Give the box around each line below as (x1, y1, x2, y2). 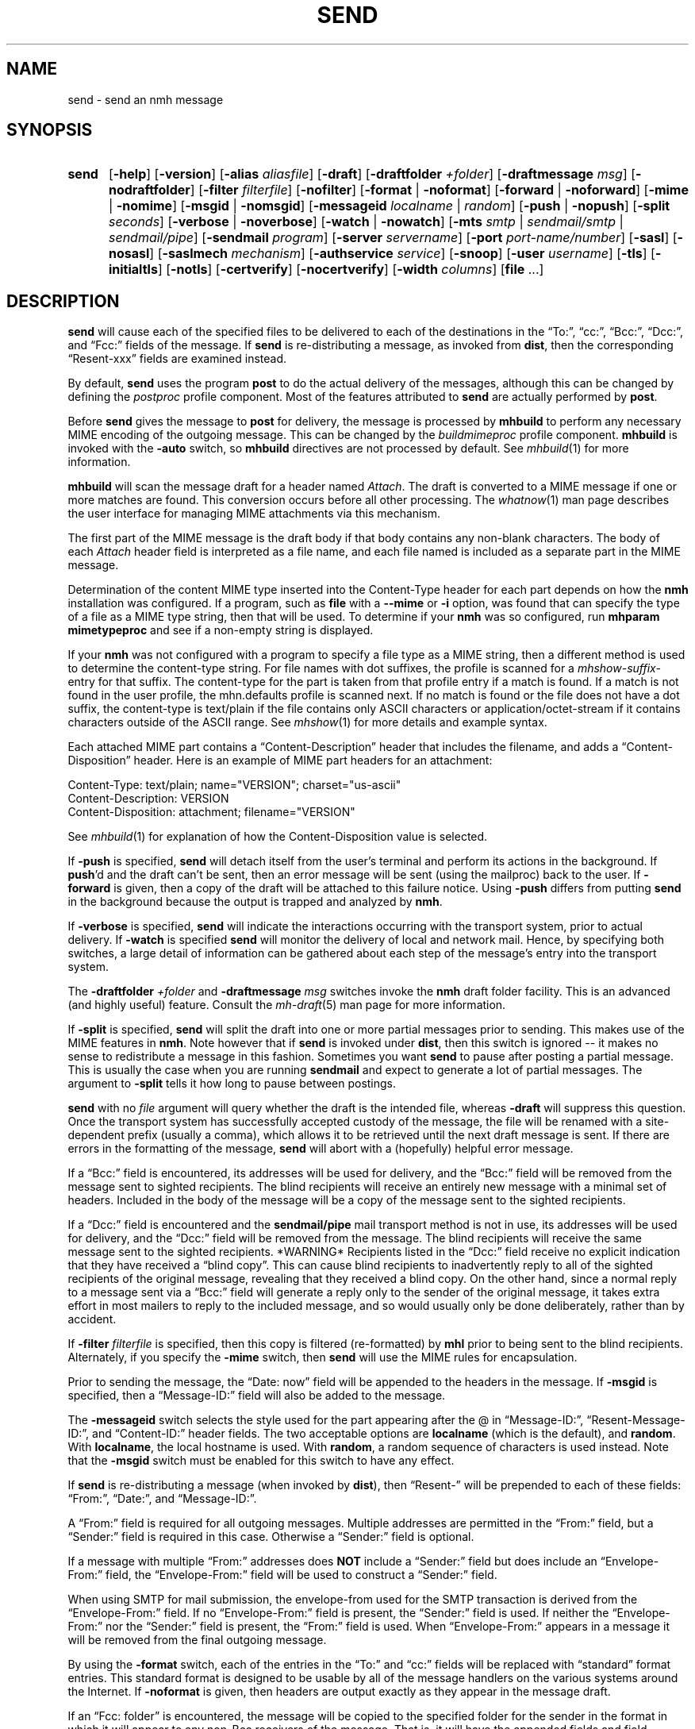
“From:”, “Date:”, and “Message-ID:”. (67, 1492, 257, 1506)
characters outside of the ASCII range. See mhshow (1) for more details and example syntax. (67, 715, 547, 730)
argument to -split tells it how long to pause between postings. (67, 1076, 397, 1091)
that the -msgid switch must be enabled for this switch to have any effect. (67, 1454, 455, 1468)
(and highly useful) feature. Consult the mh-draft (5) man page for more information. (67, 998, 506, 1012)
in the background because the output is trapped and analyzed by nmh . (67, 895, 443, 909)
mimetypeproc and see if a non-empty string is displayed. (67, 623, 374, 637)
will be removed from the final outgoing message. (67, 1633, 327, 1647)
